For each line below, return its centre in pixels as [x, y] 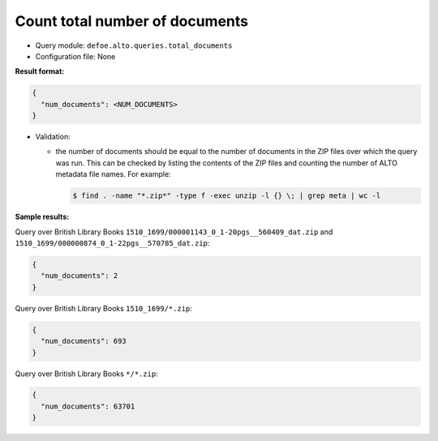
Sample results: [42, 217]
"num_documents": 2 [79, 276]
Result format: [40, 71]
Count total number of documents [132, 21]
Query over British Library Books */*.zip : [86, 374]
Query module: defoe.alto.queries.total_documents [134, 45]
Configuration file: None [75, 56]
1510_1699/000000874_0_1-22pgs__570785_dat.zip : [112, 243]
